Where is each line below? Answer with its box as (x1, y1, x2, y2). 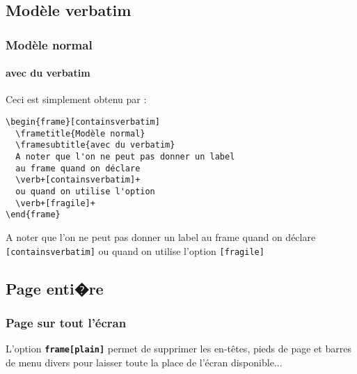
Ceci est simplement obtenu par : (6, 92, 147, 107)
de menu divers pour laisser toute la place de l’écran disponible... (6, 354, 283, 369)
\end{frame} (6, 210, 61, 220)
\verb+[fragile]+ (15, 198, 95, 208)
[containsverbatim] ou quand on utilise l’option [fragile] (6, 243, 264, 258)
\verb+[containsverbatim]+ (15, 175, 141, 185)
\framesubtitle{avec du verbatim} (15, 140, 175, 150)
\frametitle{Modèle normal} (15, 128, 145, 139)
